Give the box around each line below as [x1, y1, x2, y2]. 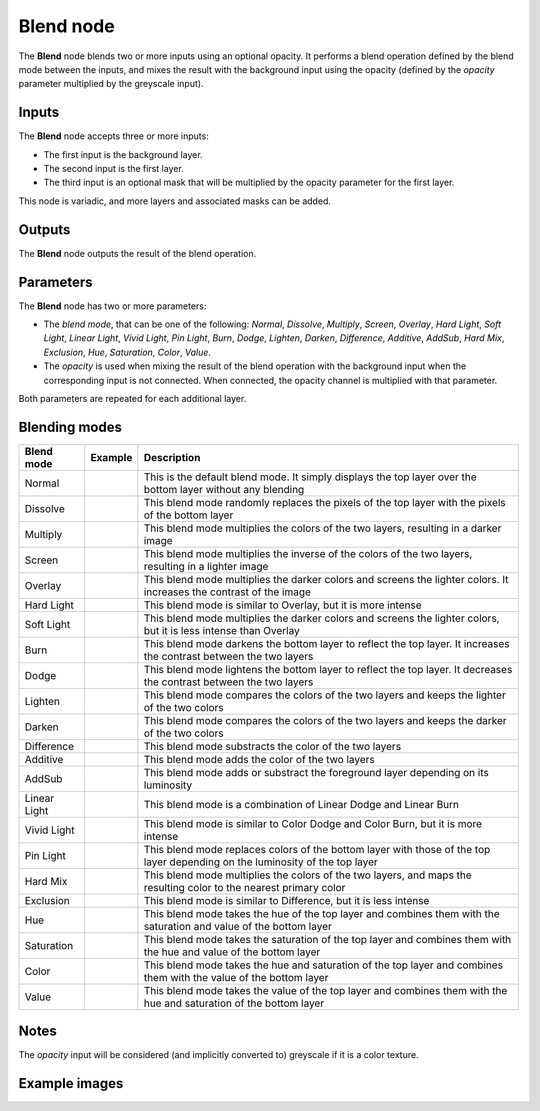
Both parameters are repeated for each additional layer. [18, 392, 247, 404]
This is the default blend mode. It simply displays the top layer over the [143, 470, 477, 484]
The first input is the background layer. [43, 148, 204, 160]
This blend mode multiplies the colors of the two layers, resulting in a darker [143, 521, 502, 535]
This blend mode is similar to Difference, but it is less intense [143, 893, 430, 907]
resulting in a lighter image [143, 559, 269, 573]
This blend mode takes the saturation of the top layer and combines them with [143, 932, 512, 946]
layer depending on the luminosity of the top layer [143, 855, 379, 869]
